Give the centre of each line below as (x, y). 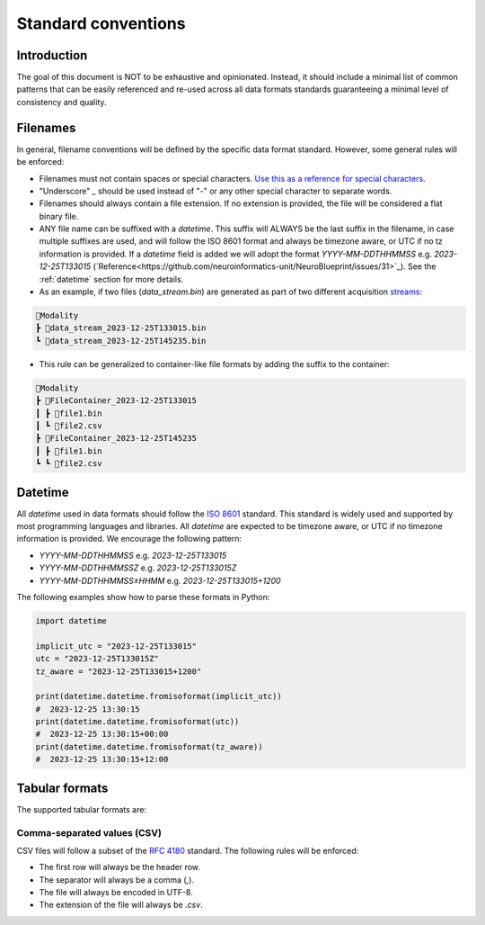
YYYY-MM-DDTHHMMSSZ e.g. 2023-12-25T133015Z (138, 568)
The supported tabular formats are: (82, 809)
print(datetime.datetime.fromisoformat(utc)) (137, 722)
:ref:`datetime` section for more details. (111, 279)
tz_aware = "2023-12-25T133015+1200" (119, 671)
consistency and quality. (62, 102)
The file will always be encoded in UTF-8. (116, 893)
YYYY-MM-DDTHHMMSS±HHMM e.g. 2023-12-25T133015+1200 (160, 580)
